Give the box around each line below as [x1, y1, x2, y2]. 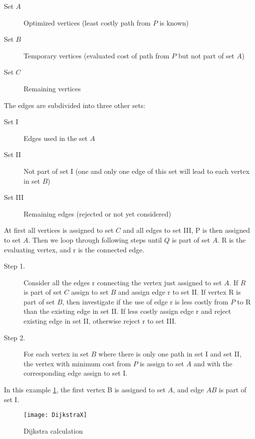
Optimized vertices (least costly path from [24, 17, 151, 27]
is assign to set [140, 358, 184, 368]
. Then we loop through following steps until [28, 234, 162, 245]
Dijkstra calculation [24, 425, 83, 436]
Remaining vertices [24, 83, 81, 93]
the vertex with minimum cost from [24, 358, 131, 368]
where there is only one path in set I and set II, [98, 349, 242, 359]
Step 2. [4, 332, 25, 342]
